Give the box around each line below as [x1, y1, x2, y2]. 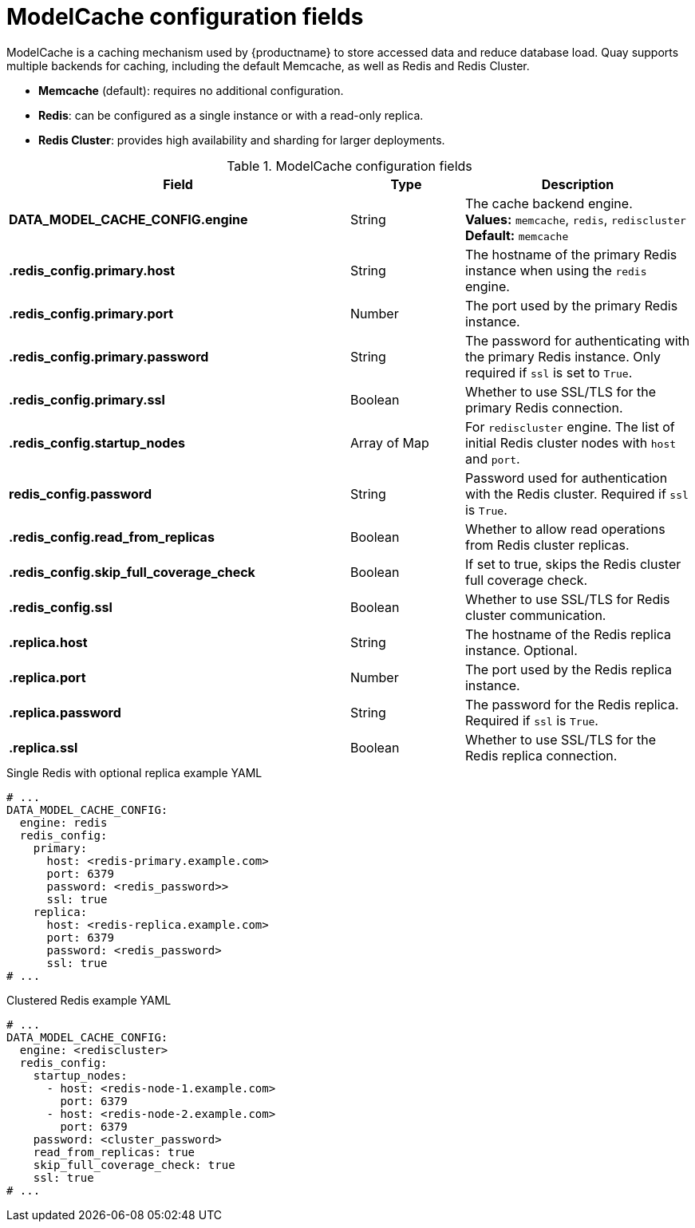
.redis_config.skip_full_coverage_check [9, 563, 255, 580]
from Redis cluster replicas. [464, 536, 630, 553]
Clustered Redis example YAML [6, 993, 172, 1007]
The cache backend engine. [464, 195, 633, 211]
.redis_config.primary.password [9, 348, 209, 365]
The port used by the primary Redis [464, 297, 678, 314]
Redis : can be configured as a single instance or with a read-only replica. [38, 108, 424, 122]
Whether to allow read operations [464, 520, 665, 537]
